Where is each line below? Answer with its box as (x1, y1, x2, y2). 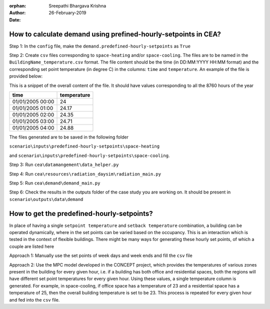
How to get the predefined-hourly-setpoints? (9, 209, 153, 217)
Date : (9, 16, 21, 22)
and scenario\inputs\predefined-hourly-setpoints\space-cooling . (9, 152, 170, 158)
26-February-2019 (48, 10, 87, 16)
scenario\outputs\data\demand (9, 196, 83, 202)
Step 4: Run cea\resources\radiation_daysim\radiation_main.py (9, 170, 161, 177)
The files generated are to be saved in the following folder (9, 134, 128, 140)
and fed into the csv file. (9, 296, 60, 302)
